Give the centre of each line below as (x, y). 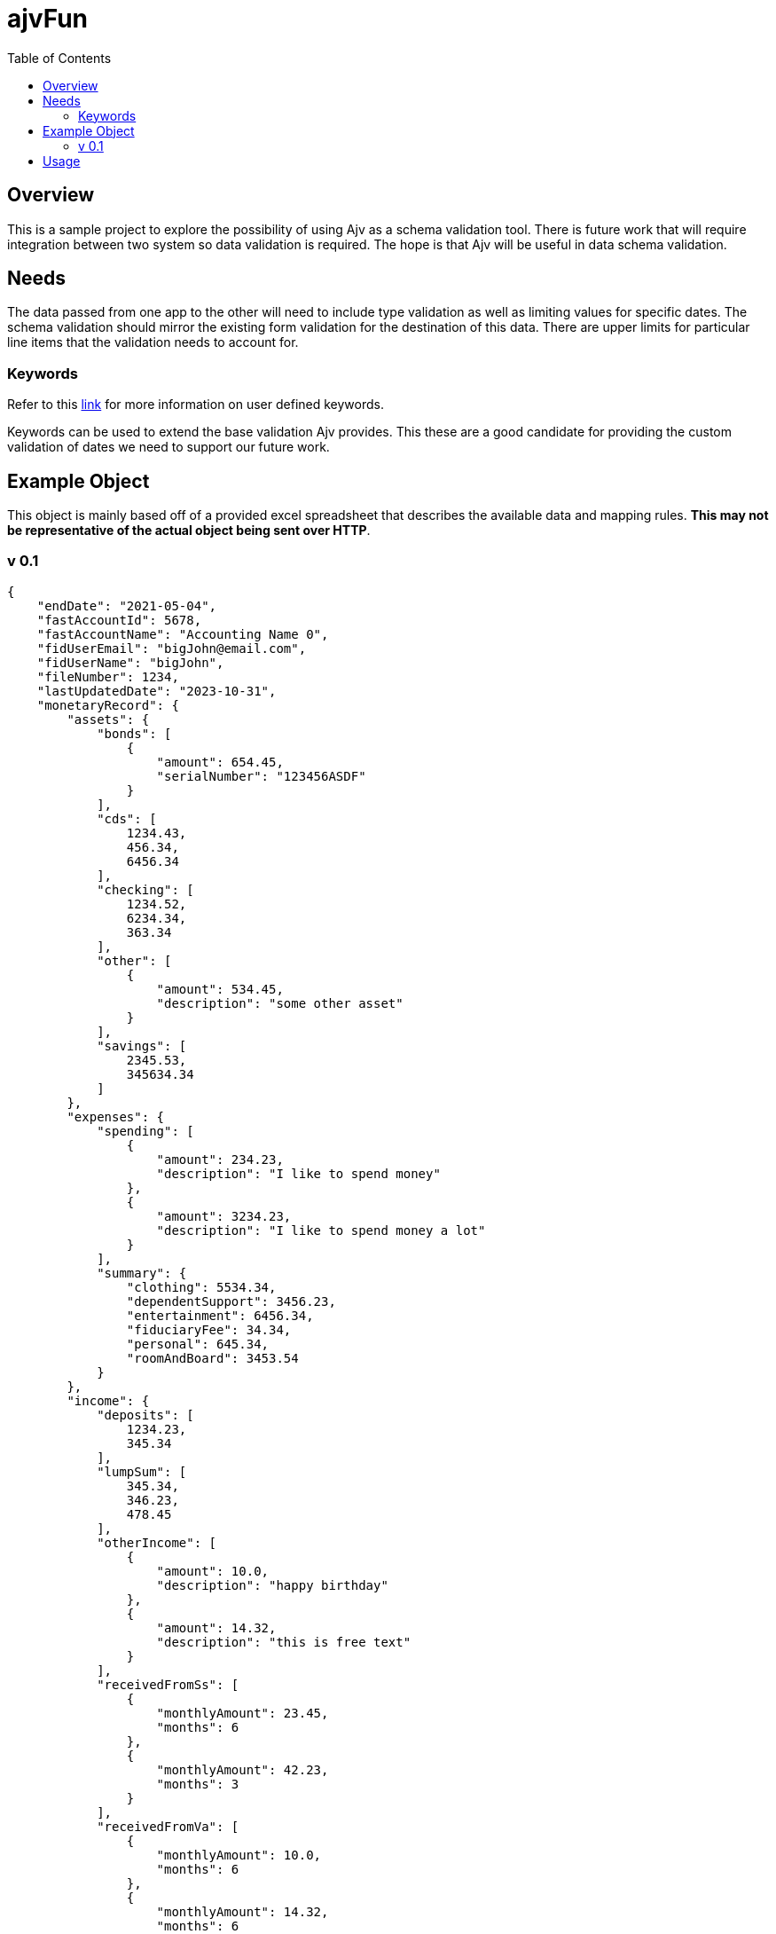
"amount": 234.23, (220, 1159)
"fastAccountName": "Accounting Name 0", (183, 634)
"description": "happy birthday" (272, 1585)
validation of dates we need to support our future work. (169, 447)
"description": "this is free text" (284, 1642)
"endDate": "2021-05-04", (127, 605)
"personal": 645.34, (198, 1344)
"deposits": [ (145, 1415)
